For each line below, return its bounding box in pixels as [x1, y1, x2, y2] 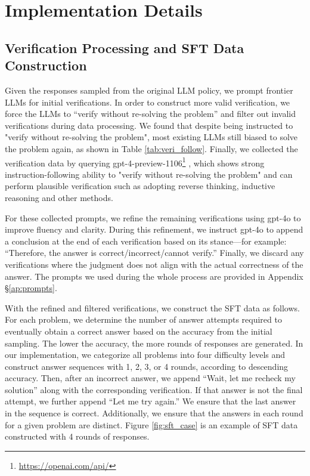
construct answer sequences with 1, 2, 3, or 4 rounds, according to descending [5, 360, 289, 372]
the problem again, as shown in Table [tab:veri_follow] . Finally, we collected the [5, 142, 298, 154]
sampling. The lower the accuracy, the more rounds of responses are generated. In [5, 336, 303, 349]
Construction [5, 56, 87, 75]
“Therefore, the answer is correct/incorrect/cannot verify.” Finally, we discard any [5, 246, 304, 259]
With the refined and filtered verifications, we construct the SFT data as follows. [5, 301, 300, 314]
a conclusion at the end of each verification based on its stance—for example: [5, 234, 287, 247]
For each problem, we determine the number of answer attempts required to [5, 313, 282, 326]
